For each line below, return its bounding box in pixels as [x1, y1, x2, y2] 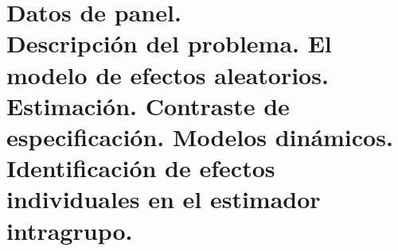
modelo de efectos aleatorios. [6, 58, 329, 91]
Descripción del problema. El [6, 27, 332, 60]
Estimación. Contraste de [6, 89, 290, 122]
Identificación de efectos [6, 152, 275, 184]
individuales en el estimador [6, 183, 321, 215]
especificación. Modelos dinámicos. [6, 120, 393, 153]
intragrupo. [6, 214, 133, 246]
